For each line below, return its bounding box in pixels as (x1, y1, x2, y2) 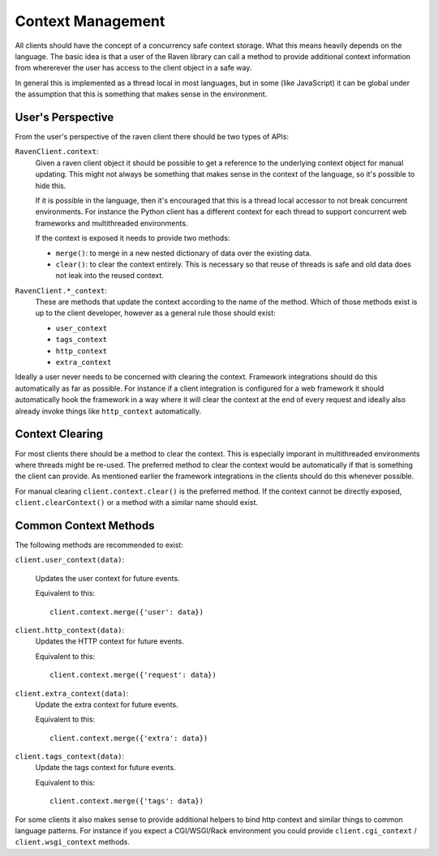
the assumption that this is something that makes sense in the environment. (15, 89, 268, 99)
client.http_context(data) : (15, 625, 125, 635)
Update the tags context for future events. (35, 763, 176, 773)
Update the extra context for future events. (35, 700, 178, 709)
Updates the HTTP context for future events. (35, 636, 184, 646)
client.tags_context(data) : (15, 751, 125, 761)
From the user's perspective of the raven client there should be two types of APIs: (15, 132, 290, 142)
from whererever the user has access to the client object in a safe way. (15, 63, 252, 73)
